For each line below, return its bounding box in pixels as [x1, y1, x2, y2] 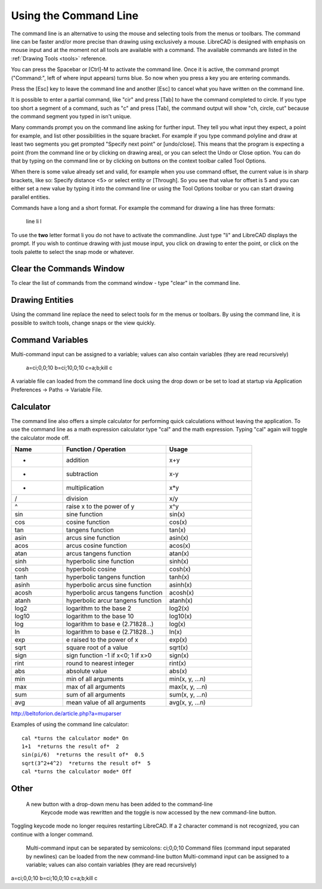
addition [66, 456, 89, 464]
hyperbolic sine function [66, 557, 134, 565]
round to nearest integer [66, 659, 134, 667]
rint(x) [169, 659, 187, 667]
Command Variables [11, 335, 89, 345]
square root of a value [66, 643, 128, 651]
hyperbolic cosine [66, 565, 116, 573]
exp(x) [169, 635, 188, 643]
